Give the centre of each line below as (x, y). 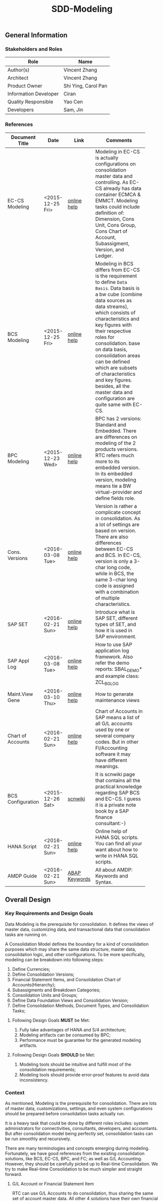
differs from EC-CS (117, 269)
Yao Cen (73, 102)
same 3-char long (116, 579)
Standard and (111, 425)
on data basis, (111, 349)
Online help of (111, 831)
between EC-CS (114, 549)
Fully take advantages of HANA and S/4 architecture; (73, 1030)
